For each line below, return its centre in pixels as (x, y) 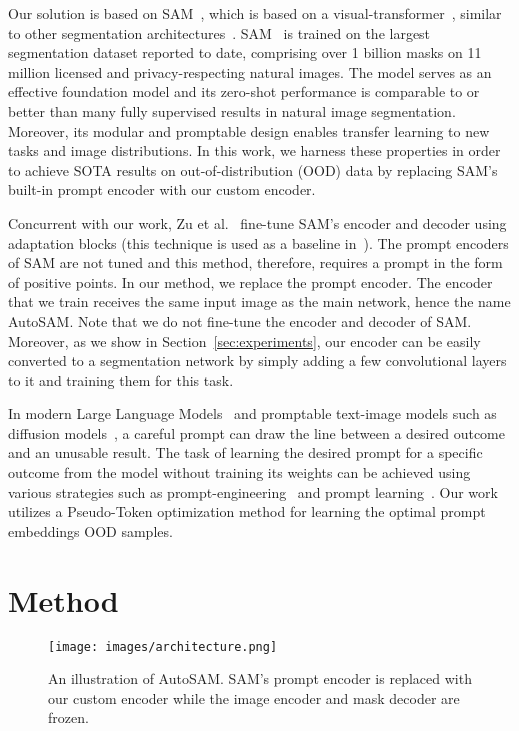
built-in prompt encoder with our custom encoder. (162, 189)
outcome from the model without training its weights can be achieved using (239, 472)
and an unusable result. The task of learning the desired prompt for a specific (245, 452)
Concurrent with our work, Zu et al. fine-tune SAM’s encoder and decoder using (257, 222)
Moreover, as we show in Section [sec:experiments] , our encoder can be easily (244, 340)
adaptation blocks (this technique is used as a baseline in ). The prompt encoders (258, 242)
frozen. (68, 717)
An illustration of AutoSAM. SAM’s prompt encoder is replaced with (260, 678)
